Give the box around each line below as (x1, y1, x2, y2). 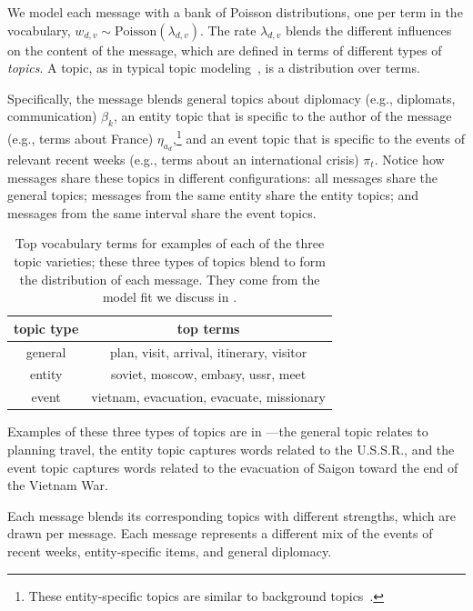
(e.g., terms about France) (7, 128, 154, 147)
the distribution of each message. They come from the (19, 269, 320, 288)
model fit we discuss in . (102, 287, 237, 306)
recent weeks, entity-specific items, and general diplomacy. (7, 541, 332, 560)
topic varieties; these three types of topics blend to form (14, 252, 326, 270)
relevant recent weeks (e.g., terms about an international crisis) (7, 150, 359, 169)
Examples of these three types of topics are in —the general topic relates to (7, 422, 428, 441)
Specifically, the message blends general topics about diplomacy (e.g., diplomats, (7, 88, 456, 107)
